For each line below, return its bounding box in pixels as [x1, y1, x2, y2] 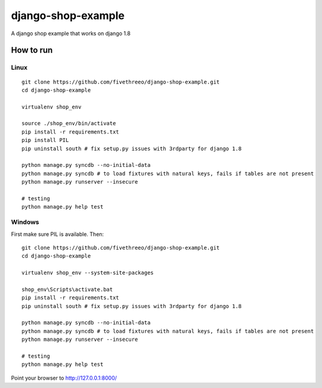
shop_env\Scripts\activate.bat [21, 286, 113, 293]
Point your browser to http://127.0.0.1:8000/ [11, 374, 117, 381]
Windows [11, 218, 39, 226]
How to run [11, 45, 53, 55]
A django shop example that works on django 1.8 [11, 30, 131, 37]
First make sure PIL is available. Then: [11, 230, 104, 238]
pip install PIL [21, 137, 69, 144]
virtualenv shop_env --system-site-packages [21, 269, 154, 277]
